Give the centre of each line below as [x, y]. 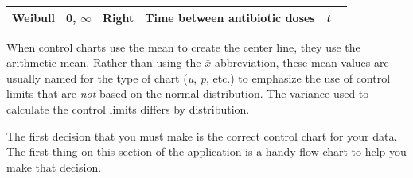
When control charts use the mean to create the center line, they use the [183, 46]
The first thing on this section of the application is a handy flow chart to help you [206, 151]
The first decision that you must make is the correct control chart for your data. [202, 135]
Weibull [33, 17]
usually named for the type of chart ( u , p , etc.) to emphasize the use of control [199, 77]
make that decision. [54, 166]
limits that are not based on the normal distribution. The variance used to [188, 93]
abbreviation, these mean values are [302, 62]
